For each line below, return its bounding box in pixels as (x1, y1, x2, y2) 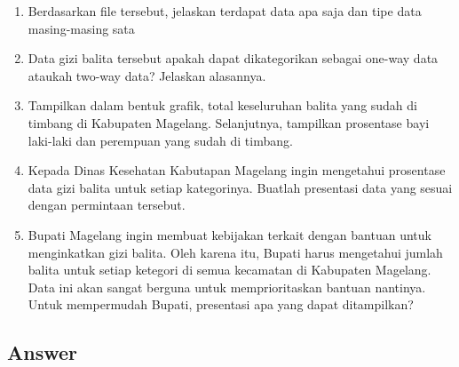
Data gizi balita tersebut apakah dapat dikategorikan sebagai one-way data (28, 49, 439, 68)
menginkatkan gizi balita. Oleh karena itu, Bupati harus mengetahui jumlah (28, 243, 443, 261)
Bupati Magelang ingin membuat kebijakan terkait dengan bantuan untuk (28, 225, 431, 243)
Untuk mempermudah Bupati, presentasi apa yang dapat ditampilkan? (28, 295, 414, 314)
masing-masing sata (28, 19, 135, 37)
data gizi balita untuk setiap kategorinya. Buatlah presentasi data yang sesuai (28, 178, 453, 196)
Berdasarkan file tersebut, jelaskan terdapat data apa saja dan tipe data (28, 2, 422, 20)
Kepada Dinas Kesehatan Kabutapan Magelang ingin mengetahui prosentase (28, 161, 446, 180)
